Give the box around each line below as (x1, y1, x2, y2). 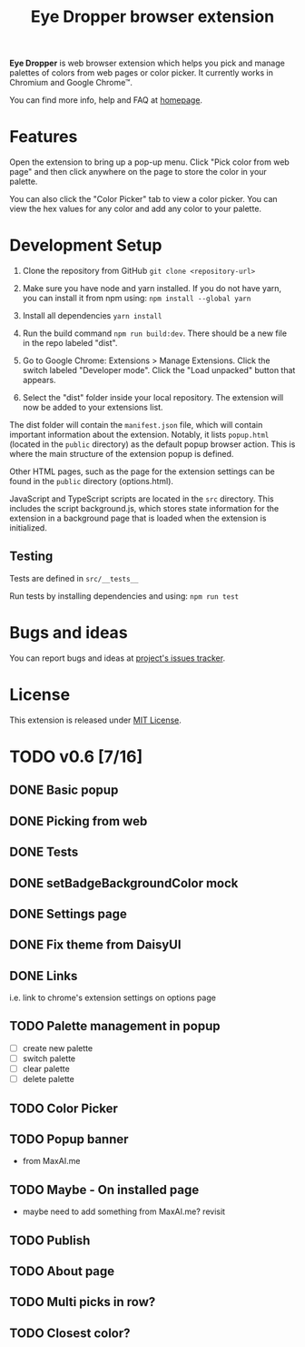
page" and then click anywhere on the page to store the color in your (9, 167, 268, 177)
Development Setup (9, 235, 162, 256)
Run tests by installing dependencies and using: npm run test (9, 590, 239, 602)
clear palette (22, 1063, 70, 1075)
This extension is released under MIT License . (9, 714, 182, 725)
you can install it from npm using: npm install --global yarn (22, 293, 251, 304)
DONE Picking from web (9, 813, 148, 829)
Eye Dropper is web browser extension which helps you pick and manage (9, 57, 286, 69)
